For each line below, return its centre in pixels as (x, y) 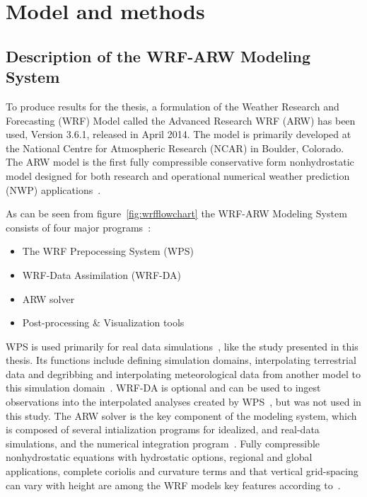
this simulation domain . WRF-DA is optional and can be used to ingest (163, 388)
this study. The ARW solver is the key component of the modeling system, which (181, 415)
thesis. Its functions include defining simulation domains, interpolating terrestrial (181, 360)
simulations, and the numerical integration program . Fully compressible (163, 443)
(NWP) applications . (53, 189)
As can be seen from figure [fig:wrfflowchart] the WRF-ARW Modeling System (176, 213)
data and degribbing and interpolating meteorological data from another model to (183, 373)
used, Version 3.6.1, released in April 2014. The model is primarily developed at (179, 134)
